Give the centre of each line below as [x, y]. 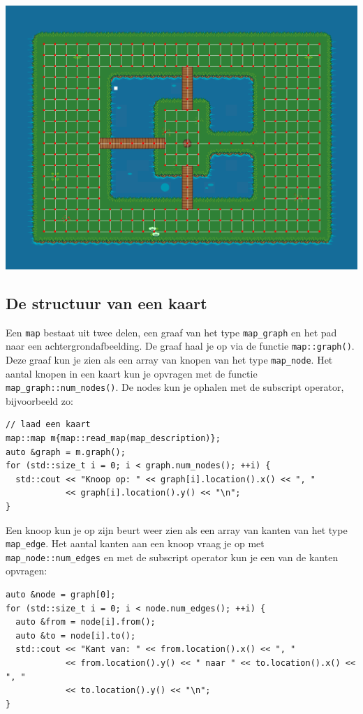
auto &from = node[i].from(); [86, 622]
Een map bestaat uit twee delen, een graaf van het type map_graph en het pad [171, 332]
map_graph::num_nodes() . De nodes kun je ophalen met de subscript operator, [175, 387]
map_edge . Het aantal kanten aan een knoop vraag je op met [135, 543]
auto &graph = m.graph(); [66, 452]
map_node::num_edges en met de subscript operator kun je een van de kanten [172, 557]
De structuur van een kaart [106, 303]
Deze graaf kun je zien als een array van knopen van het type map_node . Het [169, 359]
